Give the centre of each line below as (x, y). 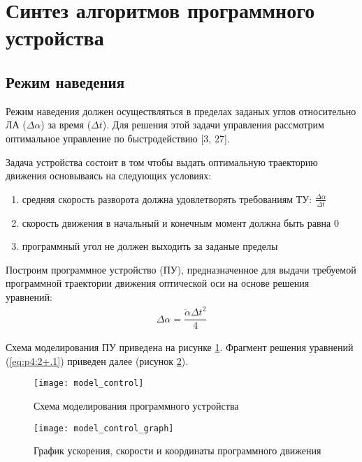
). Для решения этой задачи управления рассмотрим (213, 125)
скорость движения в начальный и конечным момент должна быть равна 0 (180, 222)
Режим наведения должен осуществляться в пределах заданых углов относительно (181, 111)
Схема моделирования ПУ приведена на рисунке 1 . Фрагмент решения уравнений (180, 347)
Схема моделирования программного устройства (136, 405)
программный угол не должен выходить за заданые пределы (150, 246)
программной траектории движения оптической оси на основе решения (158, 283)
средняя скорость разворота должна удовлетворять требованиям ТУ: (167, 199)
